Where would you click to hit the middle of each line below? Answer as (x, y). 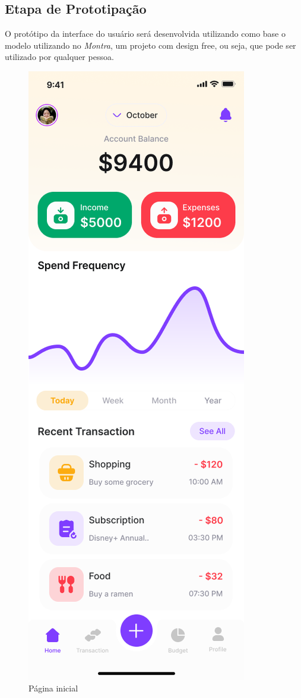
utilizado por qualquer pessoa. (59, 57)
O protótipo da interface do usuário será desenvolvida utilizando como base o (145, 34)
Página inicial (53, 688)
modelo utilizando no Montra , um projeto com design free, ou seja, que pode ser (150, 45)
